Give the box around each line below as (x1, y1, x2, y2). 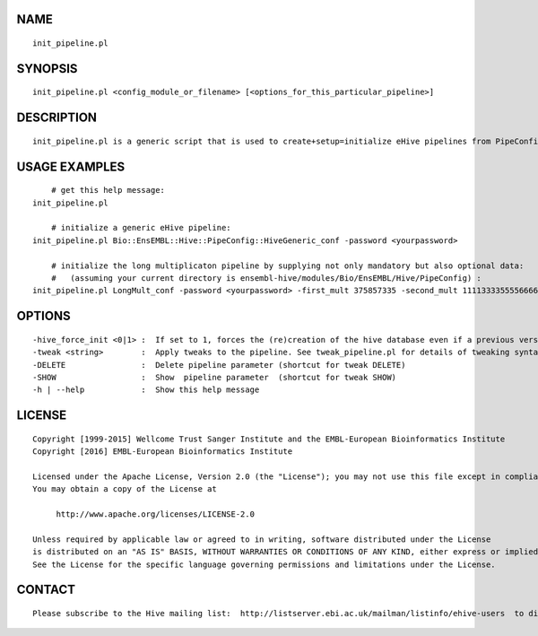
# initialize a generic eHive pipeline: (50, 222, 232, 233)
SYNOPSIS (16, 61, 78, 76)
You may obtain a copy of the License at (32, 484, 217, 494)
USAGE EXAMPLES (16, 159, 126, 174)
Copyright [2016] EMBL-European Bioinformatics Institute (32, 447, 293, 457)
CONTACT (16, 582, 76, 597)
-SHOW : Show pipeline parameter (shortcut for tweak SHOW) (32, 372, 397, 382)
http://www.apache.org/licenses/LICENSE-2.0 (56, 510, 256, 519)
